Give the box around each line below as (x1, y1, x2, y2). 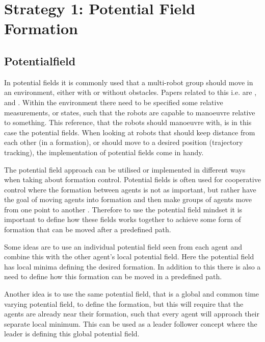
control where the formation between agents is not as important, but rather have (4, 184, 256, 194)
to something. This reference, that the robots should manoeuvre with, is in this (4, 117, 252, 128)
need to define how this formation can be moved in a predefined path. (4, 271, 222, 282)
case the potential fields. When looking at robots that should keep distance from (4, 127, 255, 137)
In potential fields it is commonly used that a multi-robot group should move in (4, 77, 253, 87)
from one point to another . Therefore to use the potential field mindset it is (4, 204, 243, 214)
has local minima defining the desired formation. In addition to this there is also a (4, 261, 261, 272)
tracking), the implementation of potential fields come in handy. (4, 146, 204, 157)
